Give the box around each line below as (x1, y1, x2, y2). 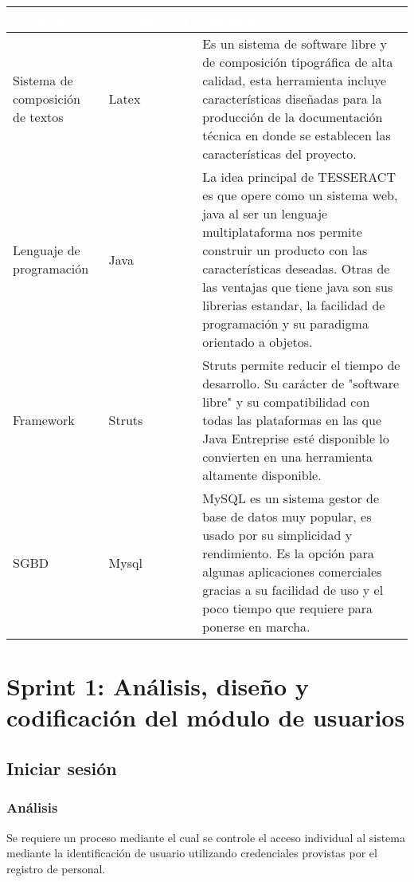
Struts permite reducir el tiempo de (202, 356, 400, 374)
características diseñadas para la (202, 89, 382, 108)
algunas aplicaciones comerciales (202, 562, 382, 581)
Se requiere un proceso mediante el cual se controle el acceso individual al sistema (6, 829, 405, 845)
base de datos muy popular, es (202, 507, 372, 526)
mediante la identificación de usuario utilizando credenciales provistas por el (6, 845, 377, 861)
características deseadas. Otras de (202, 259, 390, 278)
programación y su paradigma (202, 314, 369, 333)
